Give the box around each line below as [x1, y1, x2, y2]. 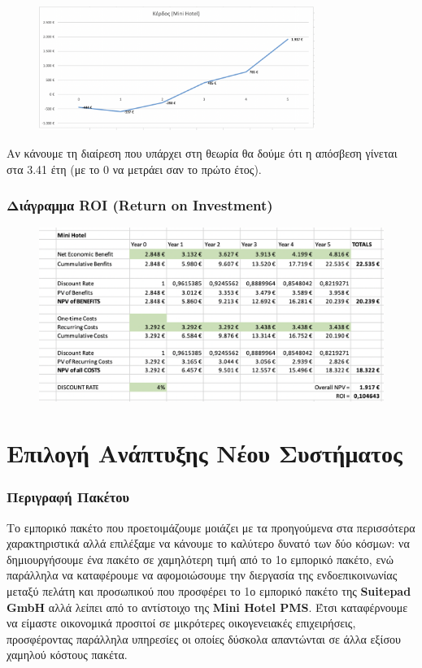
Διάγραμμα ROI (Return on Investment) [7, 195, 273, 215]
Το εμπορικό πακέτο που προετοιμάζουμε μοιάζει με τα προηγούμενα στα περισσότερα [7, 518, 415, 536]
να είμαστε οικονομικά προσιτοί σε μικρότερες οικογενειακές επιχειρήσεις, [7, 614, 356, 631]
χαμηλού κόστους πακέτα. [7, 646, 128, 663]
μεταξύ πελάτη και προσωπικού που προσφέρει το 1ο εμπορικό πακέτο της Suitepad [7, 582, 411, 599]
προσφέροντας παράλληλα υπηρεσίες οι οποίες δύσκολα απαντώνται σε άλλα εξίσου [7, 630, 401, 647]
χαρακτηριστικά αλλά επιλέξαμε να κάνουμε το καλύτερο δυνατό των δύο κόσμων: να [7, 535, 410, 552]
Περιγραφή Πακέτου [7, 487, 129, 507]
